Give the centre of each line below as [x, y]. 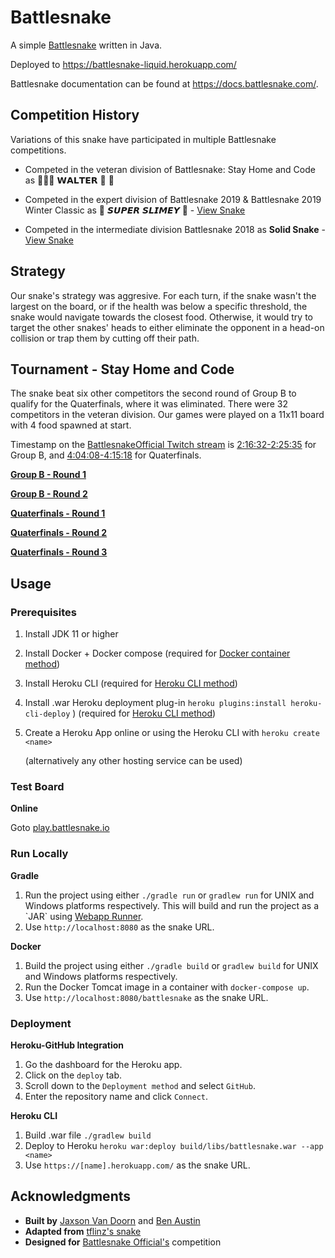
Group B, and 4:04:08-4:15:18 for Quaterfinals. [106, 455]
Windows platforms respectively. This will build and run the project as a [172, 905]
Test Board [37, 786]
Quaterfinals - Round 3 [59, 552]
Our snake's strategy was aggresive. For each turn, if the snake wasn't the [163, 295]
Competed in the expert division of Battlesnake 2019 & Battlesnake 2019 [173, 199]
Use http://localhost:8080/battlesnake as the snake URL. [146, 997]
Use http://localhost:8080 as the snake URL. [119, 927]
